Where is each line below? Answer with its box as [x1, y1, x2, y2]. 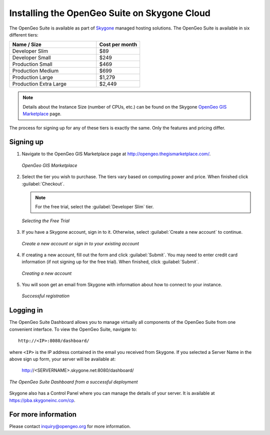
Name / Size [12, 41, 42, 48]
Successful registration [21, 293, 70, 299]
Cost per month [99, 41, 137, 48]
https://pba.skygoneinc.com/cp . [9, 397, 75, 403]
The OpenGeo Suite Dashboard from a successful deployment [9, 378, 138, 385]
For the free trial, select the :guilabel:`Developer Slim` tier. [35, 204, 154, 210]
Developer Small [12, 54, 51, 61]
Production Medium [12, 68, 59, 75]
